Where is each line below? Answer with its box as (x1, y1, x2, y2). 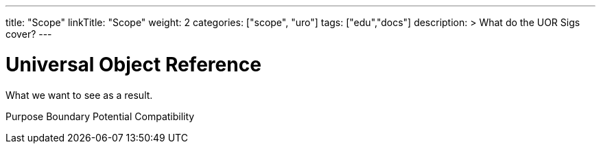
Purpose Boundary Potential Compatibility (5, 110, 195, 122)
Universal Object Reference (5, 52, 261, 76)
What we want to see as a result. (5, 89, 153, 101)
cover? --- (5, 28, 52, 40)
